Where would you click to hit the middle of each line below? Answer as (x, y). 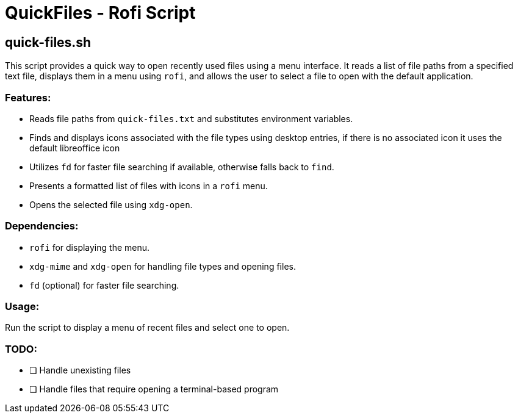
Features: (28, 97)
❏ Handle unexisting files (80, 370)
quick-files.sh (48, 42)
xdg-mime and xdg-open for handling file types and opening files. (163, 266)
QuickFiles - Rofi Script (100, 13)
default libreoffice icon (75, 148)
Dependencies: (42, 226)
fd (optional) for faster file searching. (104, 285)
